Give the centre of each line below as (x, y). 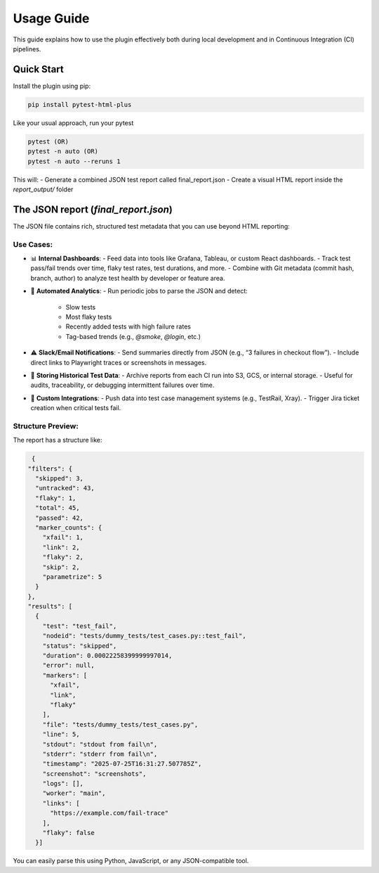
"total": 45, (58, 508)
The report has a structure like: (58, 440)
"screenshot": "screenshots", (94, 773)
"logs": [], (63, 784)
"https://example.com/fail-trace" (109, 813)
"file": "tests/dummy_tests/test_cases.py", (120, 724)
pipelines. (27, 49)
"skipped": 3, (60, 478)
